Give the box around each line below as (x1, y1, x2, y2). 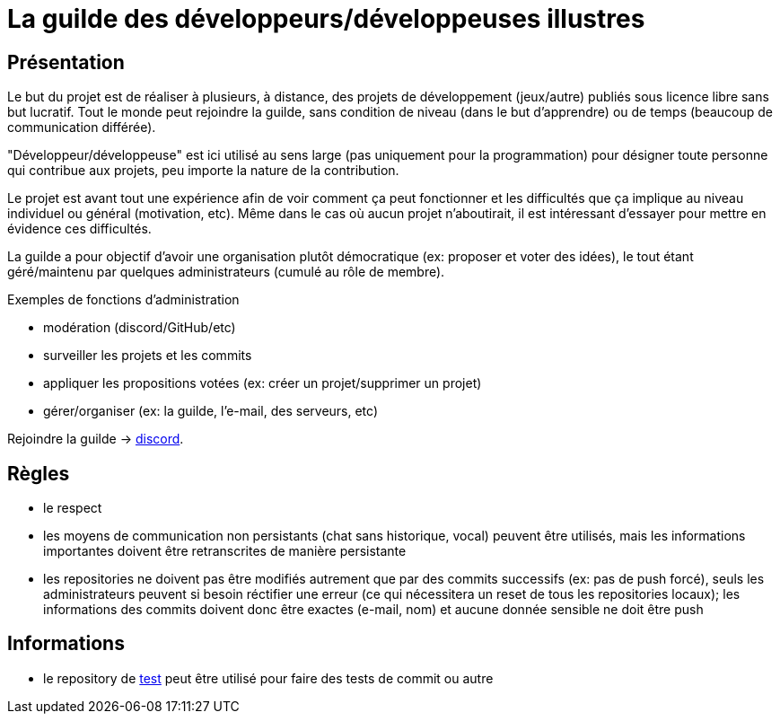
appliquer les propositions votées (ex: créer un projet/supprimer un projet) (43, 375, 482, 391)
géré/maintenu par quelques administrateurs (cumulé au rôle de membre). (7, 264, 445, 280)
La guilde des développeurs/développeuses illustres (7, 4, 645, 34)
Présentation (7, 50, 125, 74)
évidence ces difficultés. (7, 221, 152, 237)
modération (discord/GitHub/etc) (43, 320, 236, 336)
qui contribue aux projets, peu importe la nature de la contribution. (7, 163, 399, 179)
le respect (43, 500, 102, 516)
